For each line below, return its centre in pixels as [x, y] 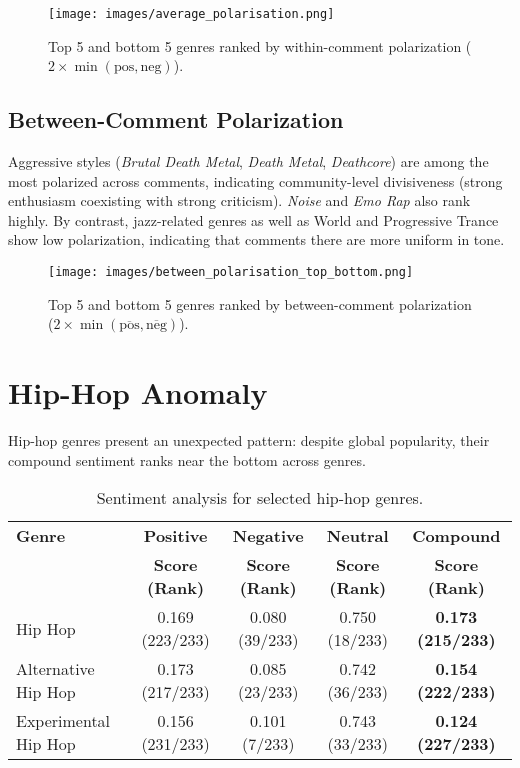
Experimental [63, 721]
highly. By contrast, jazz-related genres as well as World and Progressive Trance [253, 219]
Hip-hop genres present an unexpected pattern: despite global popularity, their [249, 439]
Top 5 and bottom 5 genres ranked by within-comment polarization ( [260, 45]
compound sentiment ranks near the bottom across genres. [187, 459]
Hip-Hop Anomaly [138, 392]
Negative [268, 536]
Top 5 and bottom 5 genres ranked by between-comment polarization [260, 303]
